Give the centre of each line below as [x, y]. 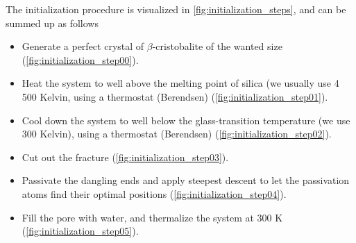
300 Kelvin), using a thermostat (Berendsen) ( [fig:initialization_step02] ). [177, 134]
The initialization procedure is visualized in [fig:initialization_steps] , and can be [176, 9]
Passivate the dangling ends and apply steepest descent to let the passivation [186, 180]
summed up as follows [52, 23]
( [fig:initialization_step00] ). [80, 59]
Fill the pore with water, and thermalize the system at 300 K [152, 217]
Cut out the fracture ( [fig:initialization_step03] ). [125, 157]
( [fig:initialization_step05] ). [80, 231]
